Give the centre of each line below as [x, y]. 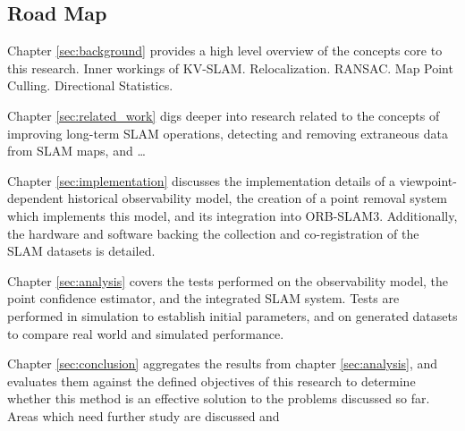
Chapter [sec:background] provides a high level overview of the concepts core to [225, 51]
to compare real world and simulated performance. [146, 333]
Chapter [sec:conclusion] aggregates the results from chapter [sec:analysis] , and [223, 363]
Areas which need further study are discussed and [144, 415]
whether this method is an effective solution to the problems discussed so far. [219, 398]
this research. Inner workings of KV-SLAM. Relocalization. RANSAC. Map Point [230, 68]
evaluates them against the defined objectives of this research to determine [211, 380]
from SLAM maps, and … [76, 151]
